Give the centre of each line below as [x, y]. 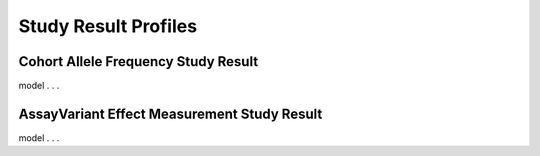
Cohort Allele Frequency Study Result [138, 61]
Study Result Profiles [108, 26]
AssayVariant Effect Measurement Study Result [170, 113]
